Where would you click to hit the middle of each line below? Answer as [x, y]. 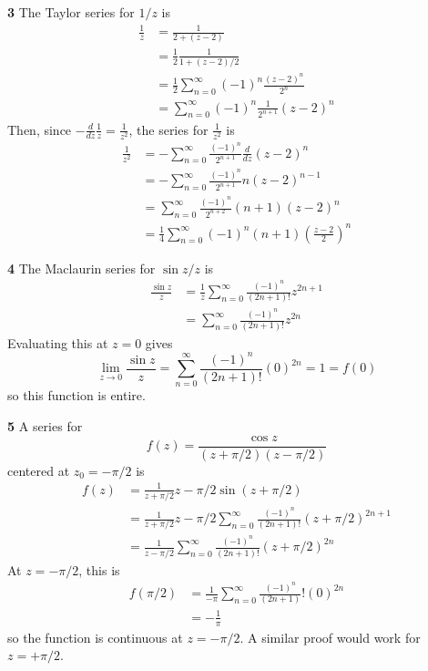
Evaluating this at [58, 342]
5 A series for [45, 426]
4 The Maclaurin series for [82, 268]
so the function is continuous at [95, 637]
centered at [39, 470]
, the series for [168, 129]
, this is [99, 569]
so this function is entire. [76, 395]
